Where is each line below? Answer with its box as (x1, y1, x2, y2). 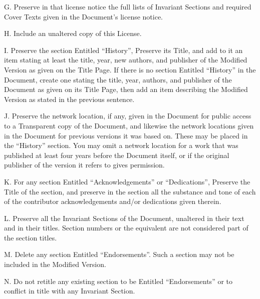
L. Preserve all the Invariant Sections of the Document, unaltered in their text (4, 212, 244, 223)
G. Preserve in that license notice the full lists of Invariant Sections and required (4, 1, 251, 11)
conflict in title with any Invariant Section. (4, 285, 135, 296)
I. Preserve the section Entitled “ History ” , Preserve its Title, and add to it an (4, 44, 243, 55)
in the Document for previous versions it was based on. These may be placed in (4, 130, 248, 140)
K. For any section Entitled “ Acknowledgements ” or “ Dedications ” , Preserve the (4, 176, 250, 186)
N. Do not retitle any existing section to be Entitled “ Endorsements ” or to (4, 275, 233, 286)
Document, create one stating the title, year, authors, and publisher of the (4, 74, 232, 84)
